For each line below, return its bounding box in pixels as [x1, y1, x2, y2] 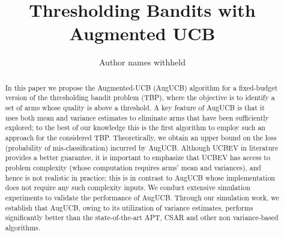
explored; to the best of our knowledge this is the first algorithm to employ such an [5, 122, 265, 133]
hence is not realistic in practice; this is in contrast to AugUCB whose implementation [5, 172, 275, 182]
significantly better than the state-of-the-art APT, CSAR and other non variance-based [5, 212, 279, 223]
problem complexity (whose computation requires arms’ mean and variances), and [5, 162, 261, 172]
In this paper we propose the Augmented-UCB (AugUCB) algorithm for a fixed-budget [5, 82, 278, 92]
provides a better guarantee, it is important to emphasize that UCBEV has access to [5, 152, 270, 163]
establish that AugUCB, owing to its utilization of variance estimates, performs [5, 202, 253, 212]
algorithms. [5, 222, 41, 232]
